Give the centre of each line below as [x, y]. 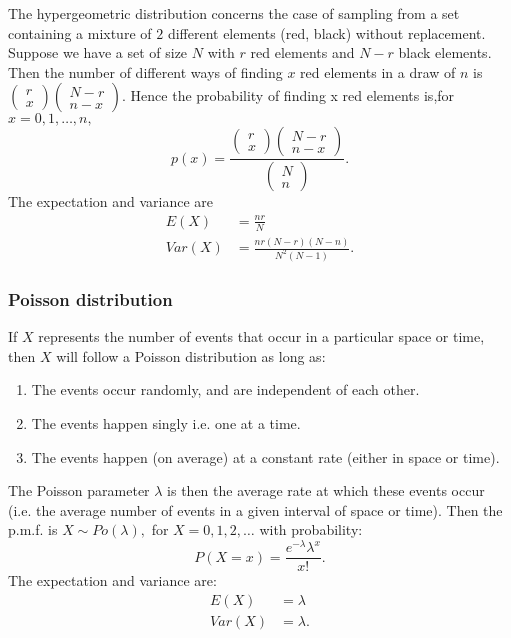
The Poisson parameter [79, 490]
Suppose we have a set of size [98, 52]
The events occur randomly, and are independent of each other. [225, 389]
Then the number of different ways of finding [145, 71]
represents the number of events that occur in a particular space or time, [261, 336]
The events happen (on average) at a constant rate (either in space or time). [265, 456]
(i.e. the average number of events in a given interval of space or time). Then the [255, 509]
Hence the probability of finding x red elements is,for [292, 95]
